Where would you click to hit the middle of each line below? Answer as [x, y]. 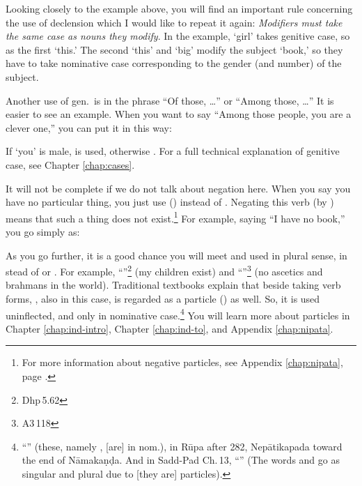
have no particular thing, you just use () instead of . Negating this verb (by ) [170, 202]
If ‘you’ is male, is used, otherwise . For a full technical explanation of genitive [173, 151]
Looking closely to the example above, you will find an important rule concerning [179, 8]
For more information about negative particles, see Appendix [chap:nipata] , [182, 362]
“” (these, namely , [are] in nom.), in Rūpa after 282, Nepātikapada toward [182, 446]
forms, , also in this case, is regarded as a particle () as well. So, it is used [163, 298]
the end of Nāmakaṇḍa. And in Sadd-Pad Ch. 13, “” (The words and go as [181, 460]
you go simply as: [43, 231]
